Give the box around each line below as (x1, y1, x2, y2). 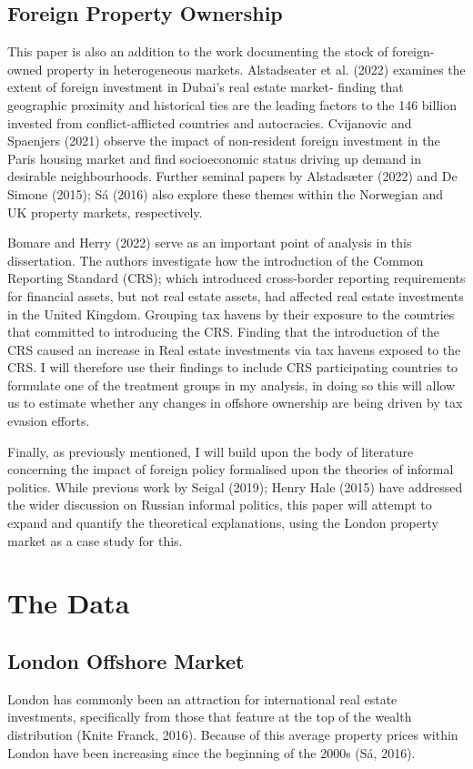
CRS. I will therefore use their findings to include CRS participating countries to (7, 358, 458, 377)
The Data (7, 584, 130, 622)
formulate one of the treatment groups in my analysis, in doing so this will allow (7, 375, 456, 394)
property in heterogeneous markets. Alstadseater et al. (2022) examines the (46, 59, 466, 78)
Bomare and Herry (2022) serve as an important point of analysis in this (7, 233, 412, 252)
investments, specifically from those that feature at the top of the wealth (7, 707, 412, 726)
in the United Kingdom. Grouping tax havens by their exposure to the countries (7, 304, 455, 323)
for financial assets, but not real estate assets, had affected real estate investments (7, 286, 464, 305)
